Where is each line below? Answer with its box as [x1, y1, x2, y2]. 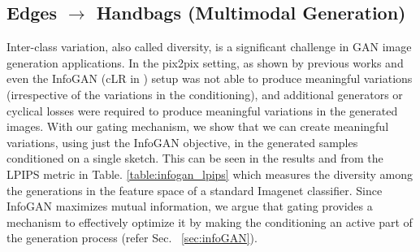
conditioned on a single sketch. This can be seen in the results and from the [6, 150, 383, 167]
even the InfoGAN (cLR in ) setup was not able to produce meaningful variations [6, 70, 413, 87]
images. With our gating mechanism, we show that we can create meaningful [6, 118, 389, 135]
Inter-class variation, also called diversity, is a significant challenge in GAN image [6, 38, 412, 55]
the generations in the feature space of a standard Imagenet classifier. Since [6, 181, 383, 198]
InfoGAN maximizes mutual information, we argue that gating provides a [6, 198, 373, 215]
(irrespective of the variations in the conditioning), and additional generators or [6, 85, 403, 102]
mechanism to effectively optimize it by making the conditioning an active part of [6, 213, 413, 230]
